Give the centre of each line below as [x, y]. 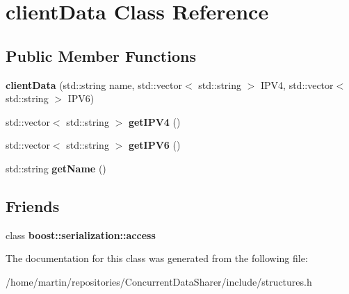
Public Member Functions [101, 55]
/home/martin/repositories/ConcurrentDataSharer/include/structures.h [159, 281]
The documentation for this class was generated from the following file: [157, 258]
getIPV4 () [154, 121]
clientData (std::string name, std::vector [94, 84]
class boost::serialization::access [81, 235]
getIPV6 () [154, 145]
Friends [33, 205]
